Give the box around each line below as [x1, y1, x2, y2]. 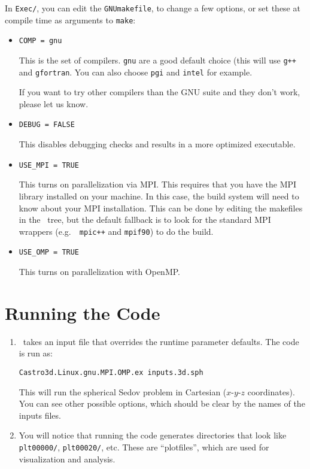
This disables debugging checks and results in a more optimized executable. [19, 138, 296, 150]
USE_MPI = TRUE [19, 161, 80, 170]
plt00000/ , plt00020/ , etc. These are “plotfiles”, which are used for [19, 441, 269, 453]
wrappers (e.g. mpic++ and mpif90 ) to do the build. [19, 225, 214, 237]
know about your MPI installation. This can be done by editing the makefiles [19, 201, 303, 214]
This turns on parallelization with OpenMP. [19, 265, 181, 278]
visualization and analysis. [19, 452, 116, 465]
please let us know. [19, 97, 89, 110]
